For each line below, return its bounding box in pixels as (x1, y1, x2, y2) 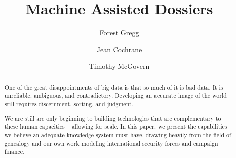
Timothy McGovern (89, 61, 150, 71)
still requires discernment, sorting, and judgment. (4, 100, 133, 108)
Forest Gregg (99, 27, 139, 38)
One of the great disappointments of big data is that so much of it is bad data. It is (4, 83, 223, 91)
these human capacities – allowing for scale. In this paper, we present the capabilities (4, 122, 227, 131)
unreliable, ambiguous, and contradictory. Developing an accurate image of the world (4, 91, 227, 100)
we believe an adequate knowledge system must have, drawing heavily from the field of (4, 130, 231, 139)
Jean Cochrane (96, 44, 142, 54)
